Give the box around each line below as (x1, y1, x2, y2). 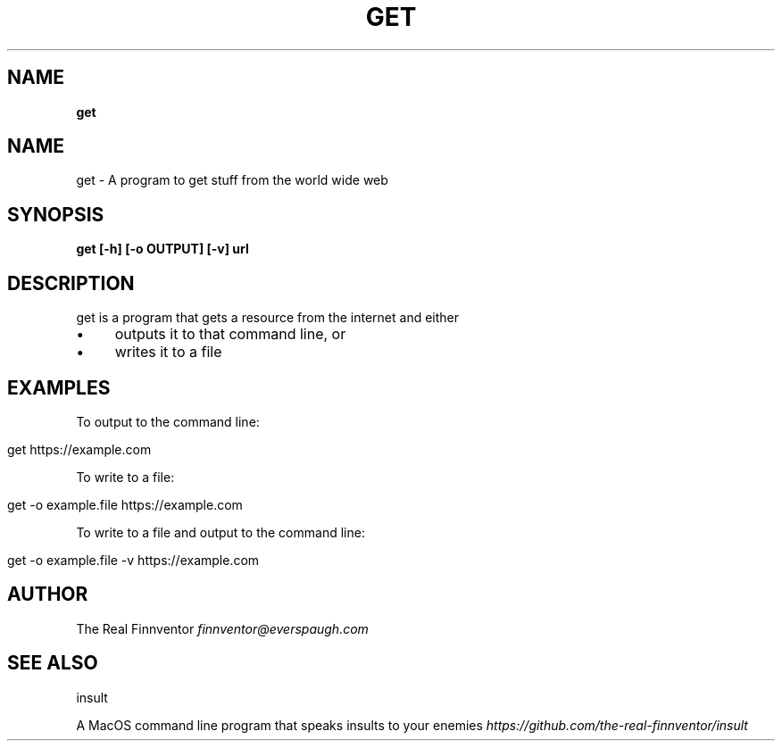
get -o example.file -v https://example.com (7, 552, 260, 568)
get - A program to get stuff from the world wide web (76, 172, 388, 188)
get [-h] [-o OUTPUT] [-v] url (76, 241, 249, 257)
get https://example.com (7, 441, 152, 457)
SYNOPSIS (7, 203, 104, 226)
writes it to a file (114, 343, 222, 362)
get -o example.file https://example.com (7, 496, 243, 512)
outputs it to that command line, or (114, 325, 346, 344)
